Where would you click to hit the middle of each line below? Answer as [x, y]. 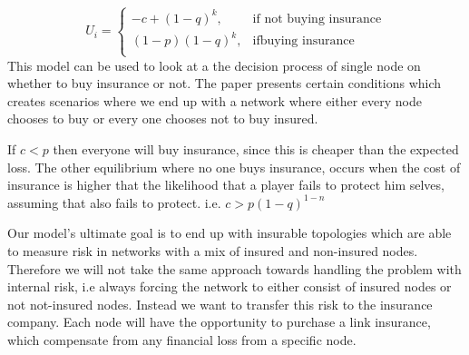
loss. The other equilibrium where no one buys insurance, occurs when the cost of [234, 167]
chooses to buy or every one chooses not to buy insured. [163, 118]
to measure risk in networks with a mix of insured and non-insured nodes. [213, 250]
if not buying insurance [317, 19]
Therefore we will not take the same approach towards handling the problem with [234, 268]
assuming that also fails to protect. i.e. [114, 202]
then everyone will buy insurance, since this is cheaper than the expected [256, 148]
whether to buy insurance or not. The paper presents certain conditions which [225, 83]
